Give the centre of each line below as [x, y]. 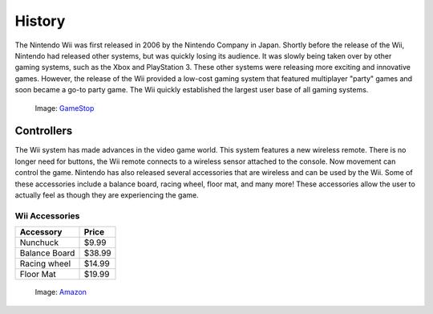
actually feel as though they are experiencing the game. [107, 195]
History [40, 21]
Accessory [41, 232]
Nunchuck [39, 243]
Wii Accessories [47, 215]
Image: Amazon [61, 292]
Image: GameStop [65, 108]
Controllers [44, 131]
